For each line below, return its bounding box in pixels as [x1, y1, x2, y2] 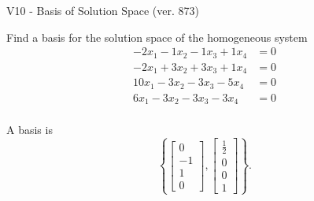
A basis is [6, 121, 53, 138]
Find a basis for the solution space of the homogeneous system [6, 28, 308, 45]
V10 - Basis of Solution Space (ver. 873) [6, 2, 199, 18]
